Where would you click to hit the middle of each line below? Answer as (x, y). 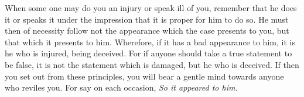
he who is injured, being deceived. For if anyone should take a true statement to (148, 53)
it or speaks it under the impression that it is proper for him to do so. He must (147, 19)
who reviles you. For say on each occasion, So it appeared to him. (121, 87)
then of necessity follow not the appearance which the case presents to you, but (147, 30)
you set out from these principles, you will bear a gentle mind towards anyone (144, 76)
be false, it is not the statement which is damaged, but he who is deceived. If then (152, 64)
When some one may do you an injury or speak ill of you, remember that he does (151, 8)
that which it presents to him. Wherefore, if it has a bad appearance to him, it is (150, 42)
